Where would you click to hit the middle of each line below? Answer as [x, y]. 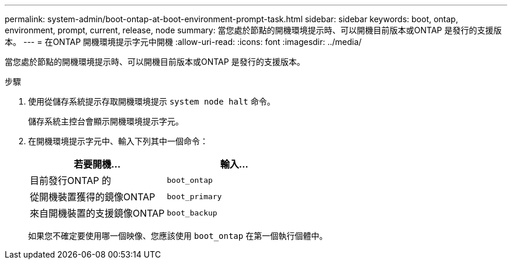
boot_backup [192, 213]
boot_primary [194, 196]
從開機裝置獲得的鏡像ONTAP [93, 197]
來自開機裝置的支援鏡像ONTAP [97, 213]
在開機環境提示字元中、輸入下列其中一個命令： [118, 141]
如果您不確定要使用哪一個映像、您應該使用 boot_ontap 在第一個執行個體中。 [178, 236]
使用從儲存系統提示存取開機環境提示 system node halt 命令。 [152, 101]
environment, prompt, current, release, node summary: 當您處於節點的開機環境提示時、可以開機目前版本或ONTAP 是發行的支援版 [253, 30]
